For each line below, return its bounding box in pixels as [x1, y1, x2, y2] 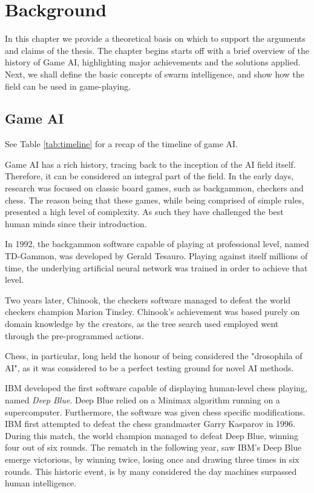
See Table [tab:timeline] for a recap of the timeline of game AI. [5, 137, 238, 150]
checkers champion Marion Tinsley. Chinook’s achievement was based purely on [5, 305, 300, 318]
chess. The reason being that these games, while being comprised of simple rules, [5, 193, 304, 206]
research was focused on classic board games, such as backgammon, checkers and [5, 182, 304, 194]
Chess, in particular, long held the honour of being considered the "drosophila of [5, 349, 303, 362]
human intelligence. [5, 477, 77, 489]
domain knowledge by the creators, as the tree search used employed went [5, 317, 279, 330]
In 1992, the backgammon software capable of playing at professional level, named [5, 237, 309, 250]
